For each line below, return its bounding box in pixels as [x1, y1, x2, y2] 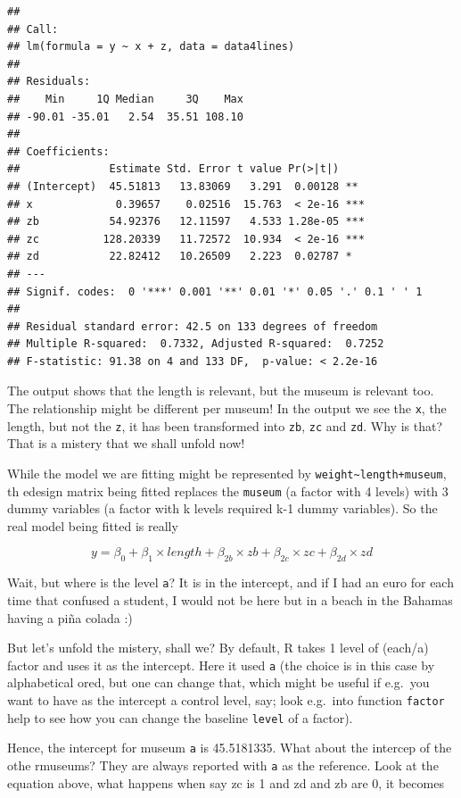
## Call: [7, 22, 59, 36]
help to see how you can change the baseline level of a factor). [7, 708, 353, 727]
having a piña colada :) [7, 608, 133, 627]
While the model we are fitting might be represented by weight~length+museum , [7, 463, 447, 482]
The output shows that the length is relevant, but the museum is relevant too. [7, 381, 434, 400]
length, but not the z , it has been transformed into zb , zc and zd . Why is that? [7, 416, 443, 435]
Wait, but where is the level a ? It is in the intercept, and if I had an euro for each [7, 573, 454, 592]
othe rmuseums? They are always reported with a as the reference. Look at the [7, 755, 439, 774]
